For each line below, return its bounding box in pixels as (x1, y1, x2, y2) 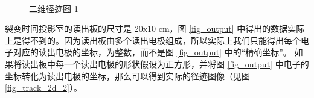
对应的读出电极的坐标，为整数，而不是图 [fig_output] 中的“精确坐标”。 (13, 46, 292, 58)
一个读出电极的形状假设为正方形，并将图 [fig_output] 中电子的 (63, 57, 309, 70)
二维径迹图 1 (29, 2, 78, 14)
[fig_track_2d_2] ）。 (5, 81, 83, 94)
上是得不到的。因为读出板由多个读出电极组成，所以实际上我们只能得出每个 (5, 34, 301, 46)
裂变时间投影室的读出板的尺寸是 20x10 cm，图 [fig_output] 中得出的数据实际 (5, 22, 305, 35)
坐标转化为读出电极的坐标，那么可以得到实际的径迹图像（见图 (5, 69, 250, 82)
